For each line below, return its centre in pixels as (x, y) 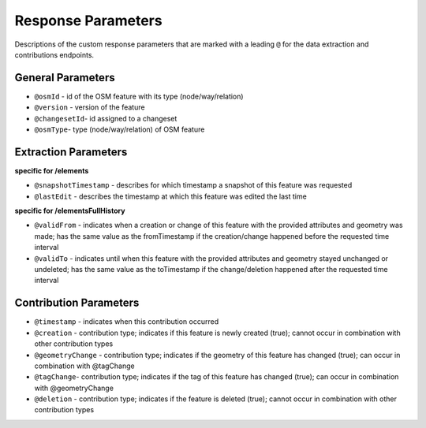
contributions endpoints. (54, 54)
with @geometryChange (74, 388)
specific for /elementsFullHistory (70, 211)
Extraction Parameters (71, 152)
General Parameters (65, 78)
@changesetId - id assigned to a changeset (106, 118)
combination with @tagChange (84, 366)
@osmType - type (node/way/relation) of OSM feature (120, 129)
